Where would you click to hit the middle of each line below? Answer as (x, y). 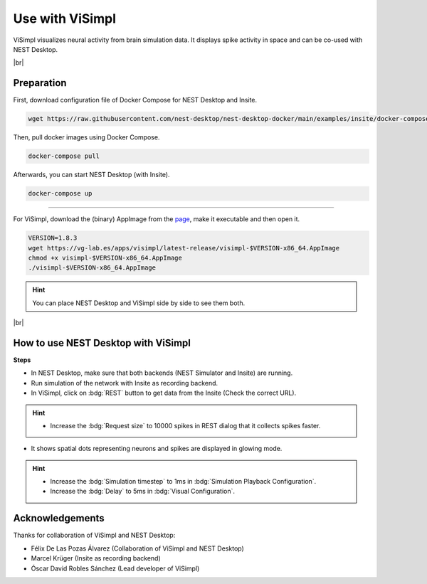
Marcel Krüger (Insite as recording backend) (96, 558)
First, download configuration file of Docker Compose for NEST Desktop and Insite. (135, 100)
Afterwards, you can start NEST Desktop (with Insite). (91, 175)
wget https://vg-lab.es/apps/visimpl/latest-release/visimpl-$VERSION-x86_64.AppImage (184, 248)
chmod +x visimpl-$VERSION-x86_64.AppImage (105, 258)
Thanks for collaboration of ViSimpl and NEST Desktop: (94, 535)
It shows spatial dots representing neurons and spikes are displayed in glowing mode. (157, 449)
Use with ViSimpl (65, 18)
